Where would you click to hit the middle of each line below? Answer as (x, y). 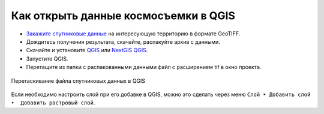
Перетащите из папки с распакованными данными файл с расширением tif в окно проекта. (144, 67)
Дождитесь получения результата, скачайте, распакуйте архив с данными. (123, 41)
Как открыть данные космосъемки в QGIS (123, 16)
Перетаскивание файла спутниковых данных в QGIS (78, 80)
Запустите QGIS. (47, 58)
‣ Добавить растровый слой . (53, 103)
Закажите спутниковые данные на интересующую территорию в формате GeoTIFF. (133, 34)
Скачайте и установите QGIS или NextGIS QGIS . (87, 50)
